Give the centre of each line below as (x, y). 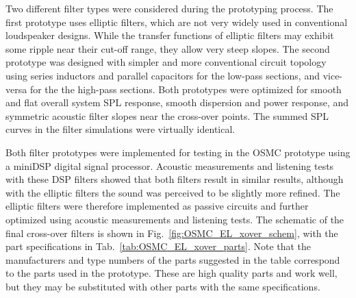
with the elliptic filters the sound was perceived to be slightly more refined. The (173, 192)
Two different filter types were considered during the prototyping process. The (169, 8)
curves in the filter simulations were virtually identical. (120, 129)
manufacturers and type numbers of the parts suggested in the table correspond (173, 259)
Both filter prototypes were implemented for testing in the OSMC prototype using (178, 152)
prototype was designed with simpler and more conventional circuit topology (166, 62)
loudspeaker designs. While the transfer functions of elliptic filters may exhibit (170, 35)
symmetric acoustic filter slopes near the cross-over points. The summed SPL (167, 115)
